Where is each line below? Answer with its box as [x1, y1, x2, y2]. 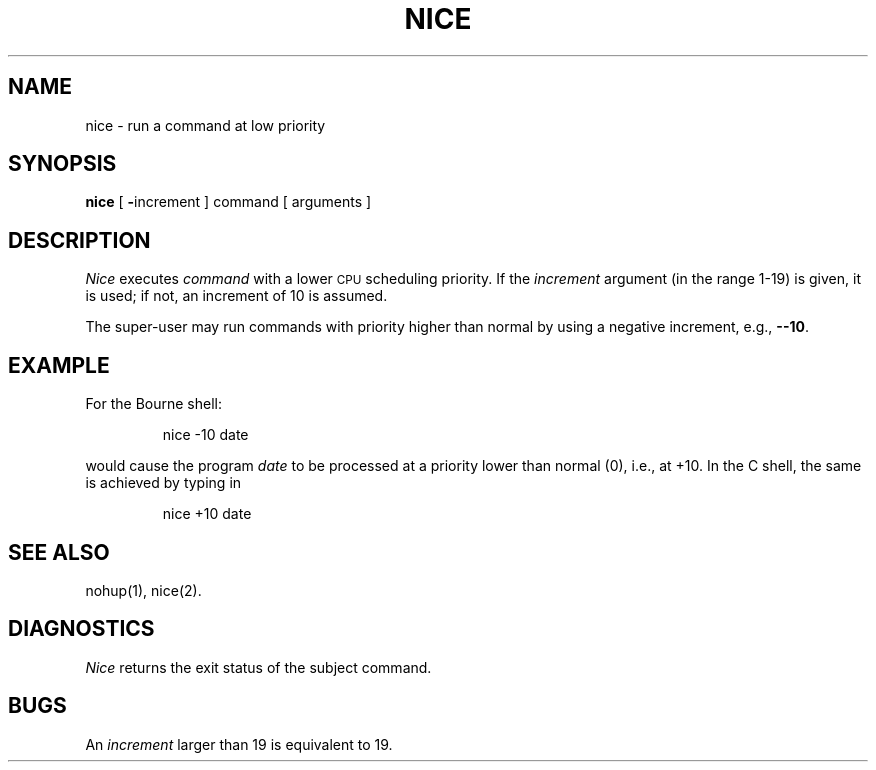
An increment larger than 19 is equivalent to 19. [85, 735, 393, 753]
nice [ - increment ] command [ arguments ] [85, 193, 372, 211]
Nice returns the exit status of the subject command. [85, 658, 432, 676]
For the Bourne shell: [85, 395, 222, 413]
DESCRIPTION [8, 227, 151, 253]
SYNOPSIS [8, 151, 117, 177]
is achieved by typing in [85, 474, 242, 492]
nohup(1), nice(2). [85, 581, 202, 599]
